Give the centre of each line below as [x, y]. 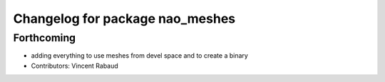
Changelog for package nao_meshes [124, 19]
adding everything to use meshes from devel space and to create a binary [140, 56]
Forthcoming [45, 38]
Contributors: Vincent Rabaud [75, 66]
